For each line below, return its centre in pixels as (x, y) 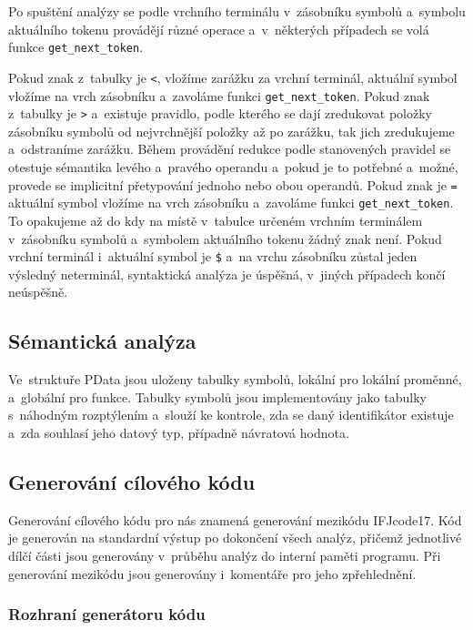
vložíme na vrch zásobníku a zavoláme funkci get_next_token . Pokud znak (219, 95)
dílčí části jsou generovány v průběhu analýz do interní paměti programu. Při (225, 555)
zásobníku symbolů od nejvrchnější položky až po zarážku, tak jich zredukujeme (231, 131)
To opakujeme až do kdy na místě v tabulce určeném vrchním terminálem (216, 220)
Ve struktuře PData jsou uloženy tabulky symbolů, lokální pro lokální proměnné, (235, 379)
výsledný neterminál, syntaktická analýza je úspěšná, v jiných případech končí (227, 274)
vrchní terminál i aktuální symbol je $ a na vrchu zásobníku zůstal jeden (213, 256)
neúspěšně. (38, 292)
